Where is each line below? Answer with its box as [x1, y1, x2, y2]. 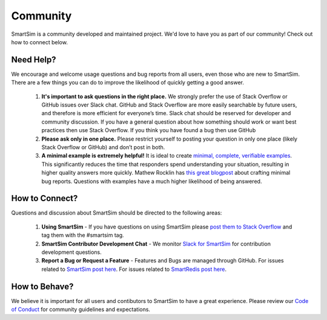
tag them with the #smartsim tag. [41, 232, 124, 239]
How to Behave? [11, 281, 74, 292]
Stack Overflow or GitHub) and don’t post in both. [41, 143, 165, 151]
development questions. [41, 248, 102, 256]
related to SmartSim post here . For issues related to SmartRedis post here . [41, 265, 227, 273]
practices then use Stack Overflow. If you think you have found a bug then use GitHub [41, 127, 256, 134]
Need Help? [11, 55, 57, 65]
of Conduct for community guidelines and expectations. [11, 306, 151, 313]
